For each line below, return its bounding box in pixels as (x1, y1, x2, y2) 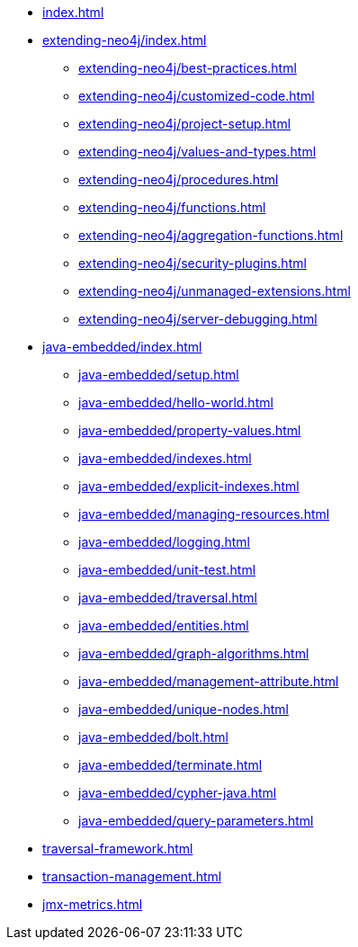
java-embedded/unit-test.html (78, 562, 256, 577)
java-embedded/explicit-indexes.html (78, 478, 300, 494)
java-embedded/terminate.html (78, 757, 263, 773)
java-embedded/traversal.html (78, 590, 257, 605)
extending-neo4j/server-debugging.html (78, 311, 318, 326)
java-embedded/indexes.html (78, 451, 252, 466)
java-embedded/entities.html (78, 618, 249, 633)
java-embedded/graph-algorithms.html (78, 646, 309, 661)
